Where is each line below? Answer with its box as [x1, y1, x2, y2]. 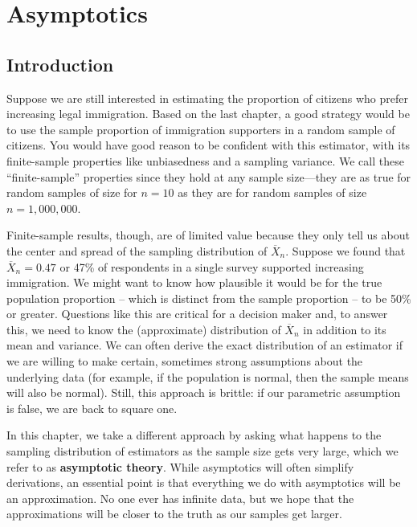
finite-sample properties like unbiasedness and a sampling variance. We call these [6, 152, 404, 169]
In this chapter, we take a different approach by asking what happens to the [6, 427, 382, 443]
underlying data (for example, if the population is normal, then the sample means [6, 368, 409, 385]
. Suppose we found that [285, 242, 406, 259]
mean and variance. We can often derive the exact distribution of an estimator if [6, 337, 403, 353]
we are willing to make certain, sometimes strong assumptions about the [6, 353, 363, 370]
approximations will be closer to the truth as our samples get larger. [6, 505, 342, 522]
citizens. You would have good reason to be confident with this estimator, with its [6, 137, 411, 153]
